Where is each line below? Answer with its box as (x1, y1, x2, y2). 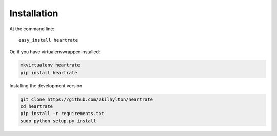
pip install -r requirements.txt (20, 110, 105, 117)
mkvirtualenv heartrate (20, 62, 81, 69)
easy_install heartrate (18, 37, 78, 43)
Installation (9, 8, 58, 19)
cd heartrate (20, 104, 53, 109)
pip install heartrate (20, 70, 77, 75)
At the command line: (9, 26, 55, 32)
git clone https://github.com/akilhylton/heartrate (20, 96, 153, 102)
